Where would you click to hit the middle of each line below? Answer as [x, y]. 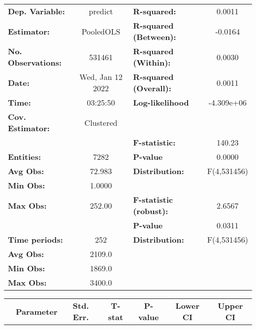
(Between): [155, 37]
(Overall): [152, 88]
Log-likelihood [161, 102]
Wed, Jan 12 [101, 77]
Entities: [25, 157]
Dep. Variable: [36, 11]
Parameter [37, 311]
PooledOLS [101, 31]
